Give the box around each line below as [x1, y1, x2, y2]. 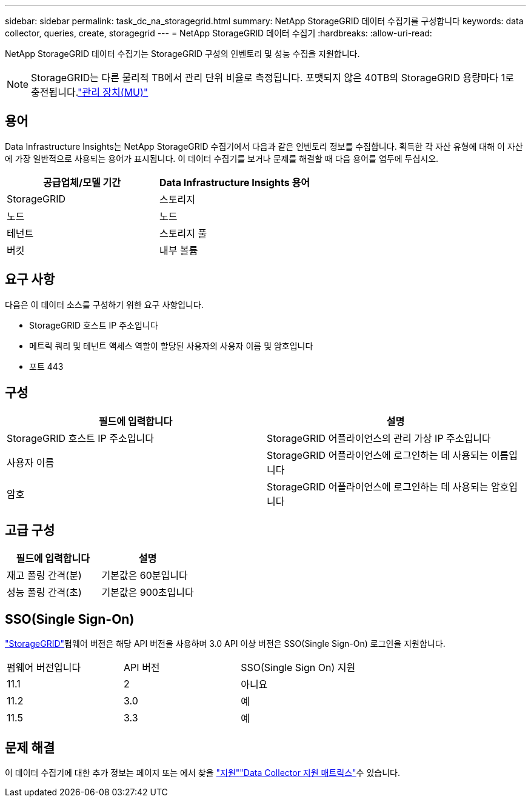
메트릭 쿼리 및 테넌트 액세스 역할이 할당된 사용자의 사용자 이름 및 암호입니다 [29, 340, 313, 351]
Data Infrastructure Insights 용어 [159, 176, 310, 189]
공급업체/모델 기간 [43, 176, 121, 189]
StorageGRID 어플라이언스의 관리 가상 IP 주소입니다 [267, 432, 491, 444]
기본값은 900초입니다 [101, 586, 194, 599]
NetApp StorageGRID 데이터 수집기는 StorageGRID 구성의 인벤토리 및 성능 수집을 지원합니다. [5, 48, 360, 59]
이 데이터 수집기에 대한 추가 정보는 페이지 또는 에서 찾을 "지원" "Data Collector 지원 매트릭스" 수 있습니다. [5, 767, 400, 778]
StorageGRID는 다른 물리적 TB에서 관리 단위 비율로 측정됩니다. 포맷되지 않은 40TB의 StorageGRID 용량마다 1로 [31, 72, 515, 84]
